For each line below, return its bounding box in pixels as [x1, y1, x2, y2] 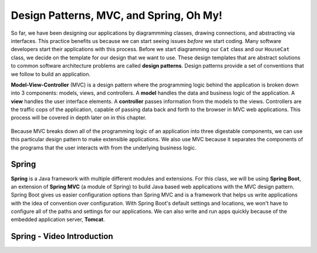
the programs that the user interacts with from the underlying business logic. [11, 144, 197, 151]
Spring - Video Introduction [11, 231, 113, 241]
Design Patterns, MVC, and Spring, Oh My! [11, 9, 222, 22]
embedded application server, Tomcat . [11, 216, 105, 223]
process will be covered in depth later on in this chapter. [11, 114, 147, 121]
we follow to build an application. [11, 71, 91, 78]
